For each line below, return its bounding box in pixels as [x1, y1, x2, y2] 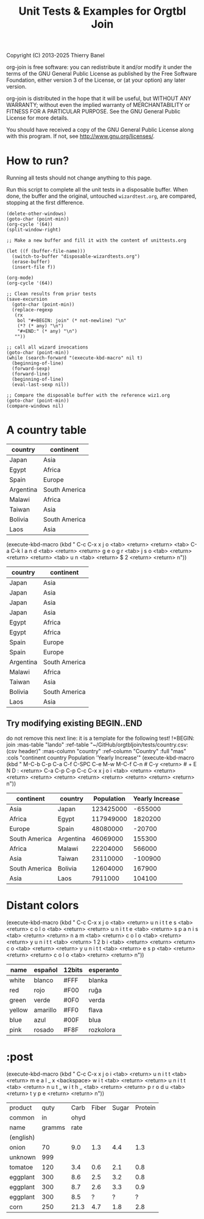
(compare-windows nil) [6, 403, 64, 410]
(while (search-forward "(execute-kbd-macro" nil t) [6, 355, 143, 361]
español [33, 966, 58, 974]
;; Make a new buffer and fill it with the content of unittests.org [6, 237, 187, 244]
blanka [88, 975, 108, 984]
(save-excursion [6, 296, 47, 303]
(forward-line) [12, 371, 51, 377]
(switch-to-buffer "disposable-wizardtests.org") [12, 253, 140, 260]
